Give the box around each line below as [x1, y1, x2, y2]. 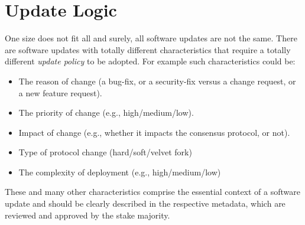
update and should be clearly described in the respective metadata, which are [5, 197, 285, 210]
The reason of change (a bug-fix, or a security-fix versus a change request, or [18, 74, 296, 87]
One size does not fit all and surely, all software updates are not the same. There [5, 32, 297, 44]
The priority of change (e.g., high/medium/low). [18, 106, 194, 119]
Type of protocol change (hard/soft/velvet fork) [18, 146, 192, 158]
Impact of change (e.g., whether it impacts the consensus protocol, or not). [18, 126, 290, 138]
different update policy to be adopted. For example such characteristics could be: [5, 55, 296, 67]
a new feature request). [18, 86, 102, 99]
